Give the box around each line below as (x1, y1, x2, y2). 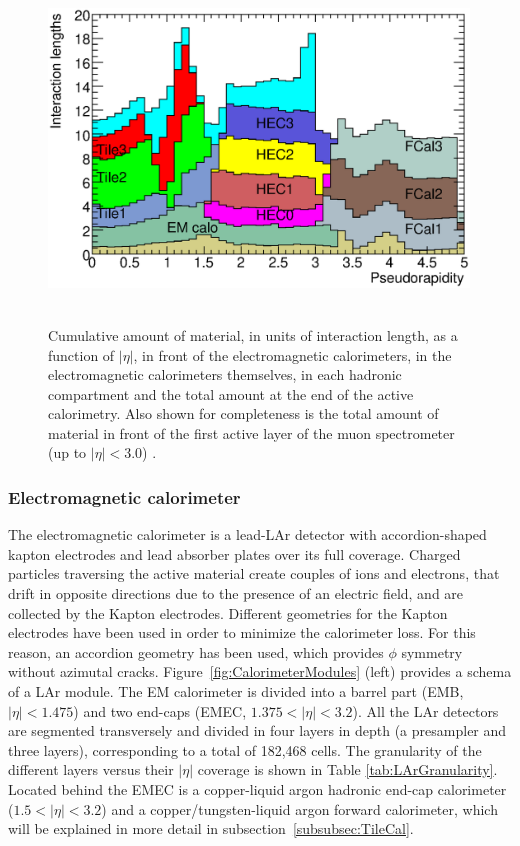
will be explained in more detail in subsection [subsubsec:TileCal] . (8, 818, 414, 839)
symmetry (401, 641, 463, 662)
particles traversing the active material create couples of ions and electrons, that (8, 563, 500, 584)
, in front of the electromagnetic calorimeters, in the (133, 344, 452, 365)
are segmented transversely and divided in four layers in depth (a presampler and (8, 720, 507, 741)
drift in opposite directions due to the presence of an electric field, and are (8, 583, 464, 604)
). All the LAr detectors (352, 700, 499, 721)
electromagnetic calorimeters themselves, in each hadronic (48, 364, 402, 385)
